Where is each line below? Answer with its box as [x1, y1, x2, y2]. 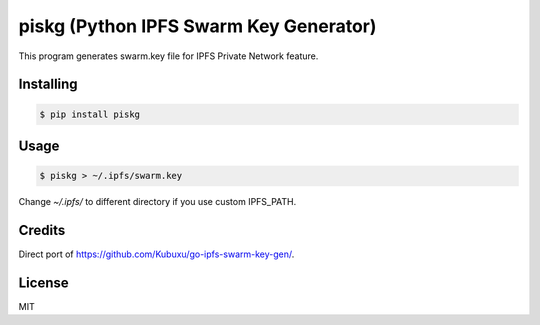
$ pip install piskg [39, 108, 140, 120]
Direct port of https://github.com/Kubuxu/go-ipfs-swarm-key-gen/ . [18, 248, 295, 260]
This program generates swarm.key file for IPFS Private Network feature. [18, 50, 319, 62]
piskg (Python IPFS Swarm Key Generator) [18, 15, 377, 37]
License [18, 274, 69, 291]
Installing [18, 76, 79, 93]
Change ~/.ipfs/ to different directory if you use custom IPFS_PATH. [18, 196, 297, 208]
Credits [18, 221, 66, 239]
